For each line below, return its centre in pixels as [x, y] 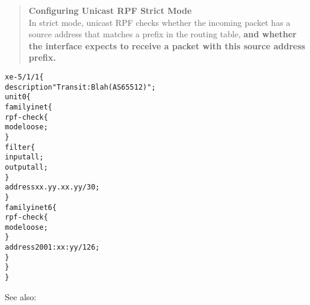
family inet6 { [31, 207]
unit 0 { [18, 97]
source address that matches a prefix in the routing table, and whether [163, 34]
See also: [21, 296]
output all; [26, 167]
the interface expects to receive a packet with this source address [167, 45]
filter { [20, 147]
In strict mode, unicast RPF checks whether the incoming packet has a [160, 22]
